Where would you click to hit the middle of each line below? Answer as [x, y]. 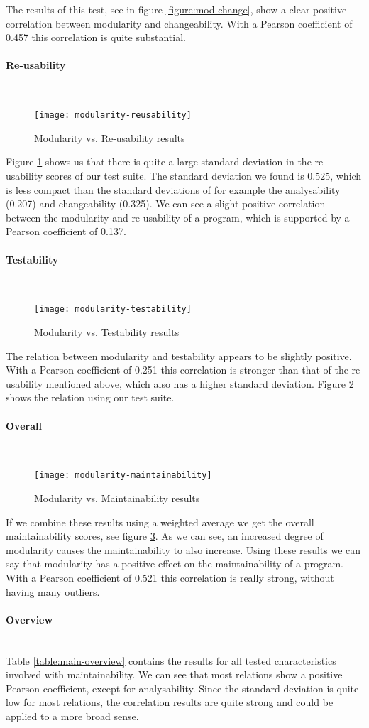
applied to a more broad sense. [72, 716]
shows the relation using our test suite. [90, 397]
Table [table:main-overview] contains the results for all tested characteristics [171, 660]
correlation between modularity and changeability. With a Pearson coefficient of [179, 23]
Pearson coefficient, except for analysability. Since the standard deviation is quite [182, 688]
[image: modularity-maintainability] [123, 476]
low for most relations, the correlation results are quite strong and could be [170, 702]
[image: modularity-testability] [113, 309]
